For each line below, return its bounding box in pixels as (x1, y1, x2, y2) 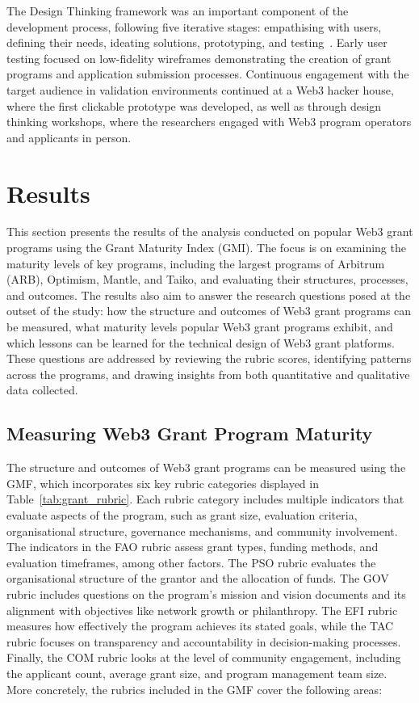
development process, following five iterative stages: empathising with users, (6, 18, 382, 35)
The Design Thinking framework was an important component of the (6, 2, 349, 19)
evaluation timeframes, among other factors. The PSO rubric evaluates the (6, 554, 376, 570)
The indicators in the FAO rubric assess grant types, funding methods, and (6, 538, 379, 555)
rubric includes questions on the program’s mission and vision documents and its (6, 585, 406, 602)
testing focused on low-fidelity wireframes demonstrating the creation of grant (6, 49, 392, 66)
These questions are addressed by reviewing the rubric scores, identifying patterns (6, 350, 412, 367)
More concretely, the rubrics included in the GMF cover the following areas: (6, 680, 383, 697)
